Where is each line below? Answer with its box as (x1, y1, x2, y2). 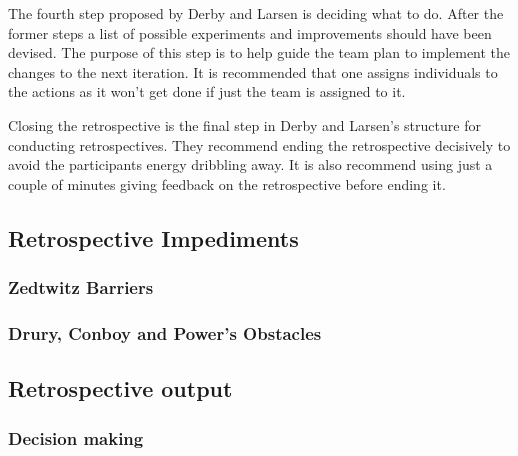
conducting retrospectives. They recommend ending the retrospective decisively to (8, 134, 511, 155)
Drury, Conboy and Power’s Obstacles (8, 320, 322, 345)
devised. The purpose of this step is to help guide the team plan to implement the (8, 42, 511, 63)
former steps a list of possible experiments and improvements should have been (8, 22, 492, 43)
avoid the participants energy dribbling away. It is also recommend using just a (8, 154, 493, 175)
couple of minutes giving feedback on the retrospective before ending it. (8, 173, 446, 194)
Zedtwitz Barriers (8, 275, 154, 300)
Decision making (8, 425, 144, 450)
